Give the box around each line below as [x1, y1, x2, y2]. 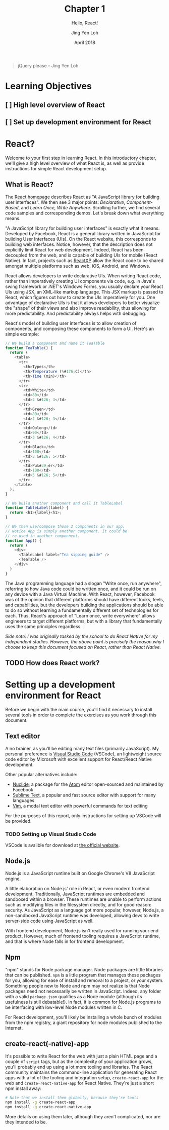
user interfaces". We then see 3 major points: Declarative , [5, 199, 126, 205]
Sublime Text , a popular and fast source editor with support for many [12, 792, 156, 798]
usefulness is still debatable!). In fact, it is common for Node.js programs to [5, 999, 161, 1005]
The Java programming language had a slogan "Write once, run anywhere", [5, 580, 162, 586]
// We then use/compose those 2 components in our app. [5, 524, 125, 529]
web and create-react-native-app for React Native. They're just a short [5, 1080, 154, 1086]
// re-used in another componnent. [5, 533, 80, 538]
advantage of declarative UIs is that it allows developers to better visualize [5, 300, 160, 306]
